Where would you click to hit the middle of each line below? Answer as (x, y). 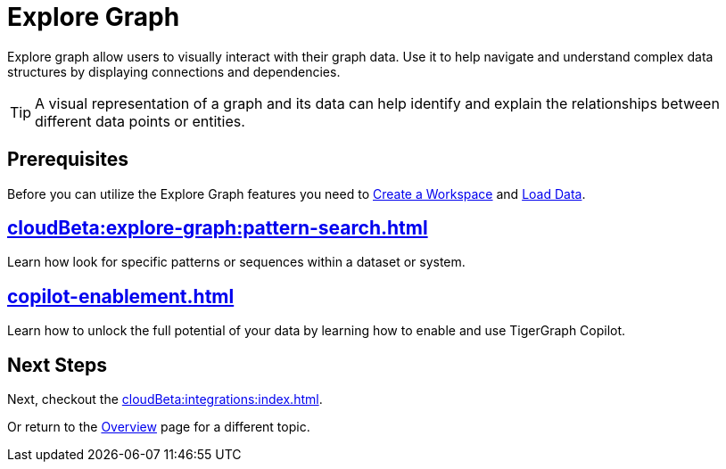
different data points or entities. (140, 121)
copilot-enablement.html (121, 296)
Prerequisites (68, 160)
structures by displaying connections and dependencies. (174, 71)
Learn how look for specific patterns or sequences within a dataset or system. (236, 262)
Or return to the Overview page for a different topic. (159, 427)
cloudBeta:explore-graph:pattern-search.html (218, 228)
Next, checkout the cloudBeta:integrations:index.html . (165, 399)
